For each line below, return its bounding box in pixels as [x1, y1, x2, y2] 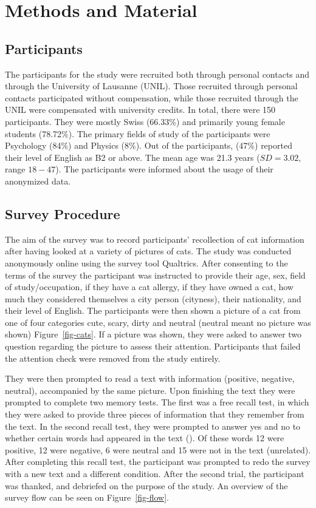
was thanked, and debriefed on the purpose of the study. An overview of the [5, 479, 288, 492]
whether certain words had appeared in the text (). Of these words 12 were [5, 432, 284, 444]
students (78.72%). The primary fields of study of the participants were [5, 127, 270, 140]
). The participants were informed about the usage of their [55, 163, 273, 175]
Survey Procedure [5, 204, 120, 223]
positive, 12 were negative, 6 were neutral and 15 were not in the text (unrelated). [5, 443, 311, 456]
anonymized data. [5, 174, 71, 187]
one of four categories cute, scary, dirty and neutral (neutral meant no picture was [5, 316, 311, 328]
